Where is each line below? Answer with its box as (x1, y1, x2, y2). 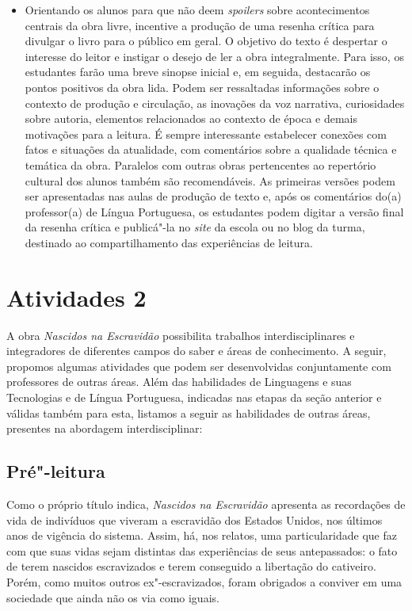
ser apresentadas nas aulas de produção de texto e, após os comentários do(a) (25, 188, 402, 204)
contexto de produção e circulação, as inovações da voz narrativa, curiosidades (25, 94, 405, 111)
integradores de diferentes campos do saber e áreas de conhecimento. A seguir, (6, 342, 387, 359)
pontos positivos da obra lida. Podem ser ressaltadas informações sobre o (25, 78, 380, 95)
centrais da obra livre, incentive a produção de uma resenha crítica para (25, 17, 375, 33)
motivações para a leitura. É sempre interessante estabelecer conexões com (25, 125, 387, 142)
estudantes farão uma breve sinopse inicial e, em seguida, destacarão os (25, 63, 371, 80)
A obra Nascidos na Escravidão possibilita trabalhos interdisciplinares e (6, 327, 355, 343)
